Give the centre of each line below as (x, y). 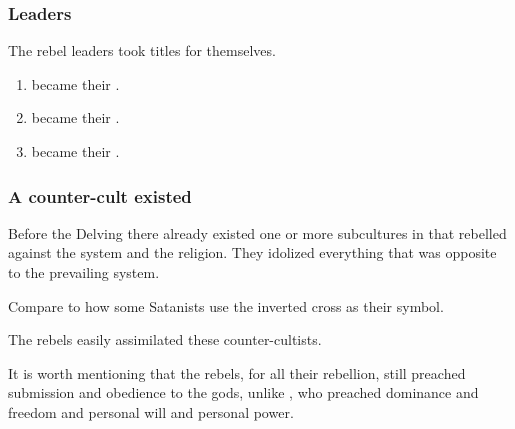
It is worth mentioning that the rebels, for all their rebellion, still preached (237, 372)
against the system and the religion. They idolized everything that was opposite (252, 252)
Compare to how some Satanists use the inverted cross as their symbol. (226, 305)
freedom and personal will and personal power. (151, 411)
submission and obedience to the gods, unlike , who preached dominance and (243, 392)
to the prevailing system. (84, 272)
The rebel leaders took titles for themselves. (142, 50)
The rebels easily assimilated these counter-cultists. (165, 339)
